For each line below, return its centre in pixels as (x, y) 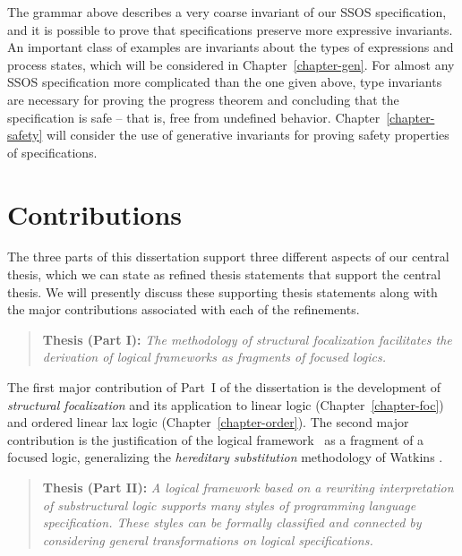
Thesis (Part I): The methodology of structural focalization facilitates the (247, 339)
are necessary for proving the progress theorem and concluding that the (203, 99)
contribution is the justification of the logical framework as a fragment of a (216, 439)
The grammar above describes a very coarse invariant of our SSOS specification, (227, 12)
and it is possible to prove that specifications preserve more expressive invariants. (230, 29)
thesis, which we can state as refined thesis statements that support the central (224, 274)
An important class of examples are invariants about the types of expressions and (231, 47)
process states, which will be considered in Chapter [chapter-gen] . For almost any (231, 64)
